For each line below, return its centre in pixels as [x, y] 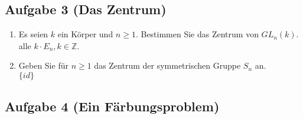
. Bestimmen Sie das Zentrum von [197, 34]
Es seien [33, 34]
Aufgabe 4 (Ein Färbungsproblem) [112, 106]
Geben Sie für [43, 65]
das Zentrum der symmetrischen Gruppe [167, 65]
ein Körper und [85, 34]
